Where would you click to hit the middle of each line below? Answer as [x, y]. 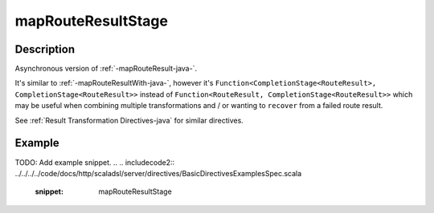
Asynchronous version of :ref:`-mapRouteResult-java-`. [106, 69]
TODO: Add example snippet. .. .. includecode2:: [95, 162]
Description [45, 49]
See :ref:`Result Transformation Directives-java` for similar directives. [129, 120]
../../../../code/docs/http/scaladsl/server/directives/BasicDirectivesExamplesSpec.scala [158, 173]
